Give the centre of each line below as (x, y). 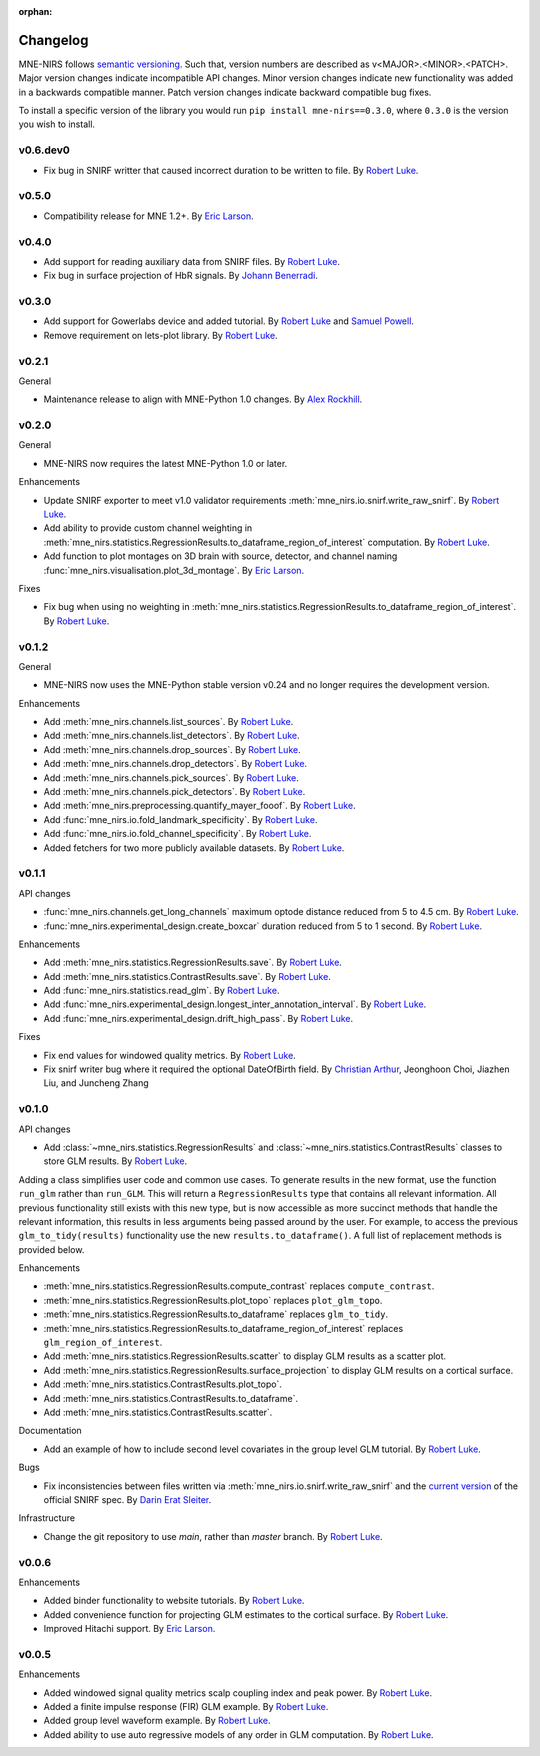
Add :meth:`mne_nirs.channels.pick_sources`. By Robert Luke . (171, 777)
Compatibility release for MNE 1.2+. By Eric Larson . (148, 216)
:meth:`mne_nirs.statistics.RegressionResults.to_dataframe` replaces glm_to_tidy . (216, 1314)
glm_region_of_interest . (103, 1342)
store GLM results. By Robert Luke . (115, 1161)
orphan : (35, 11)
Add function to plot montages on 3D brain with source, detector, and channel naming (220, 556)
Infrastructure (46, 1518)
